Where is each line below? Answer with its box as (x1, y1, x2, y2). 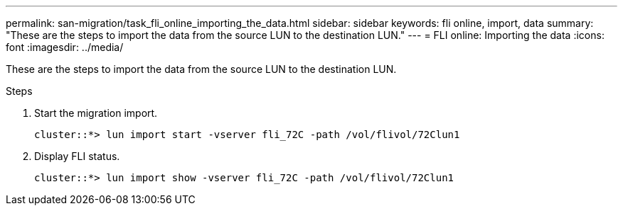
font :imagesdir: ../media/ (6, 41, 124, 53)
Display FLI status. (34, 150, 120, 162)
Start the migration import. (34, 107, 158, 119)
